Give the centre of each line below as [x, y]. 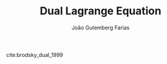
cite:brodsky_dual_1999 [35, 54]
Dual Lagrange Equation [101, 11]
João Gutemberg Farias [101, 28]
